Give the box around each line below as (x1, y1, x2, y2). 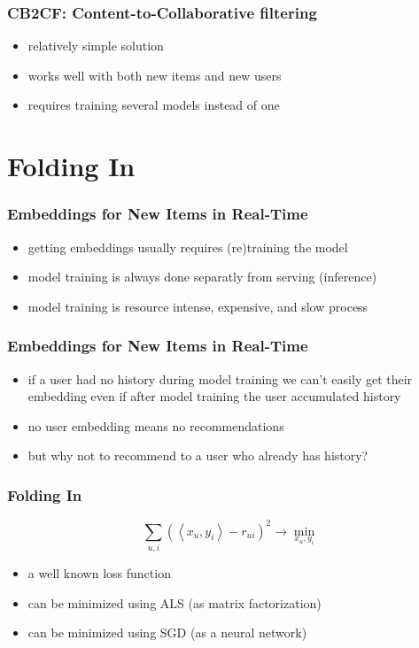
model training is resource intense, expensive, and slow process (27, 297, 369, 315)
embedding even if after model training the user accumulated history (27, 387, 401, 405)
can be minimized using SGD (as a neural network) (27, 623, 307, 642)
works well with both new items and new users (27, 66, 282, 84)
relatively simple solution (27, 36, 164, 55)
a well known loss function (27, 564, 171, 582)
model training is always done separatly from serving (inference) (27, 267, 377, 286)
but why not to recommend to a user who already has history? (27, 446, 369, 465)
